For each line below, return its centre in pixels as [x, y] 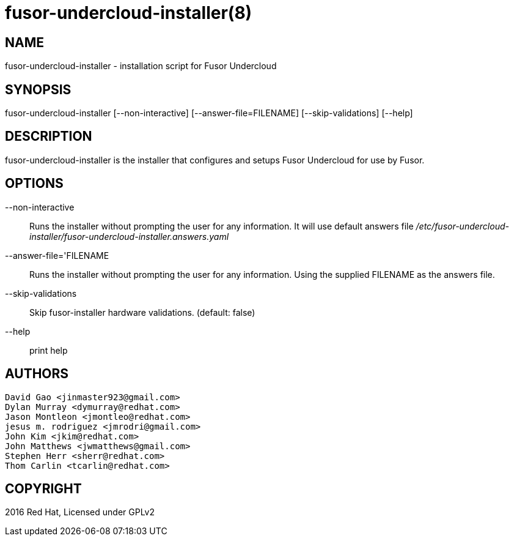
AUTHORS [37, 374]
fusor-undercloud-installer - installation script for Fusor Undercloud [141, 66]
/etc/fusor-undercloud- [462, 226]
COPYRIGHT [43, 488]
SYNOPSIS [38, 89]
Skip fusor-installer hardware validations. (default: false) [142, 312]
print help [49, 350]
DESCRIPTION [49, 136]
